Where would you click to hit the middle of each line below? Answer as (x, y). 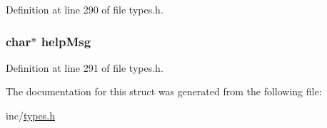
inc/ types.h (30, 115)
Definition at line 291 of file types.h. (85, 67)
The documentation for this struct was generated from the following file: (164, 91)
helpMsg (66, 41)
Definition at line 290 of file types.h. (85, 9)
